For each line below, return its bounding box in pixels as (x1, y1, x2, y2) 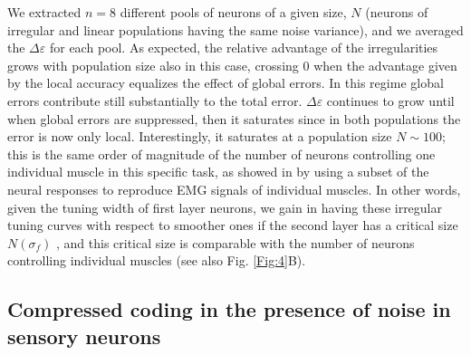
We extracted (7, 3, 82, 21)
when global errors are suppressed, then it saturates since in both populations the (7, 109, 461, 128)
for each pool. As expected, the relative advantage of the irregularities (49, 38, 438, 57)
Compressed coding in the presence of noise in (7, 295, 451, 323)
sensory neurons (7, 321, 161, 350)
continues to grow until (326, 91, 455, 110)
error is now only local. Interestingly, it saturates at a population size (7, 127, 392, 146)
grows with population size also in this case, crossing (7, 55, 299, 74)
